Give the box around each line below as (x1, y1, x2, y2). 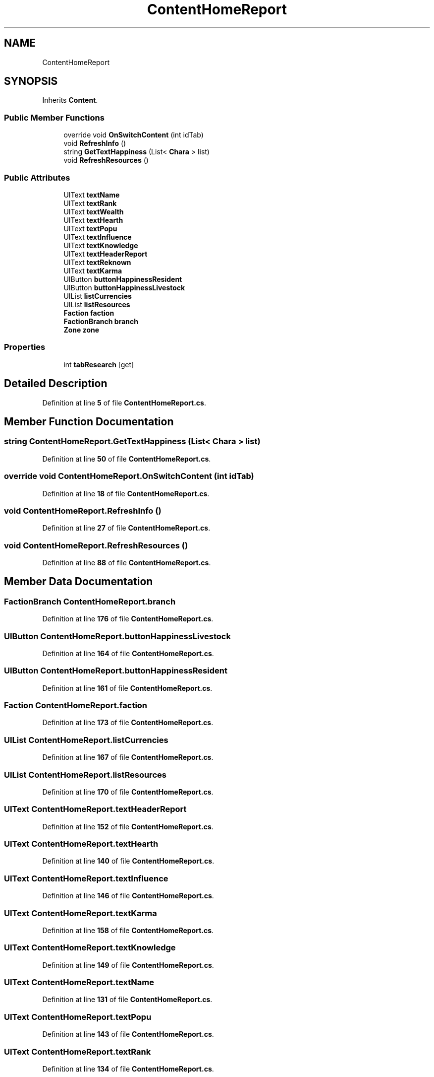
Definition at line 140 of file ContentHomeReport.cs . (42, 857, 215, 866)
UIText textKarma (63, 266, 122, 275)
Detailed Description (4, 377, 108, 390)
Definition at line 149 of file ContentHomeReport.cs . (42, 960, 214, 969)
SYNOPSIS (4, 75, 58, 88)
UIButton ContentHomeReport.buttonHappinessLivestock (4, 631, 231, 641)
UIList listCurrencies (63, 291, 132, 300)
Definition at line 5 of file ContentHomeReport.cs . (42, 398, 206, 407)
